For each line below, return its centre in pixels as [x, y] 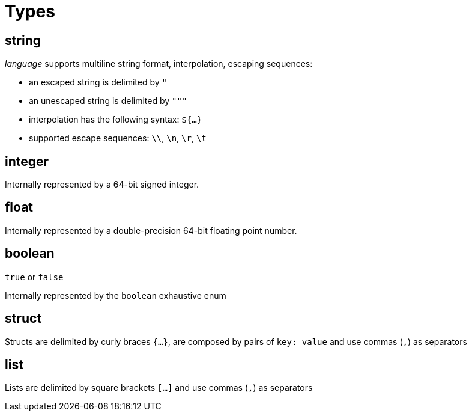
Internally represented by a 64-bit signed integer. [102, 185]
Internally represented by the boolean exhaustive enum [116, 295]
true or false [34, 277]
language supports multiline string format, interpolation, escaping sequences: [159, 64]
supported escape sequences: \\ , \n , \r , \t [118, 138]
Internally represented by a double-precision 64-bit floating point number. [151, 230]
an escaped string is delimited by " [98, 82]
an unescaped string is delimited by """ [108, 101]
